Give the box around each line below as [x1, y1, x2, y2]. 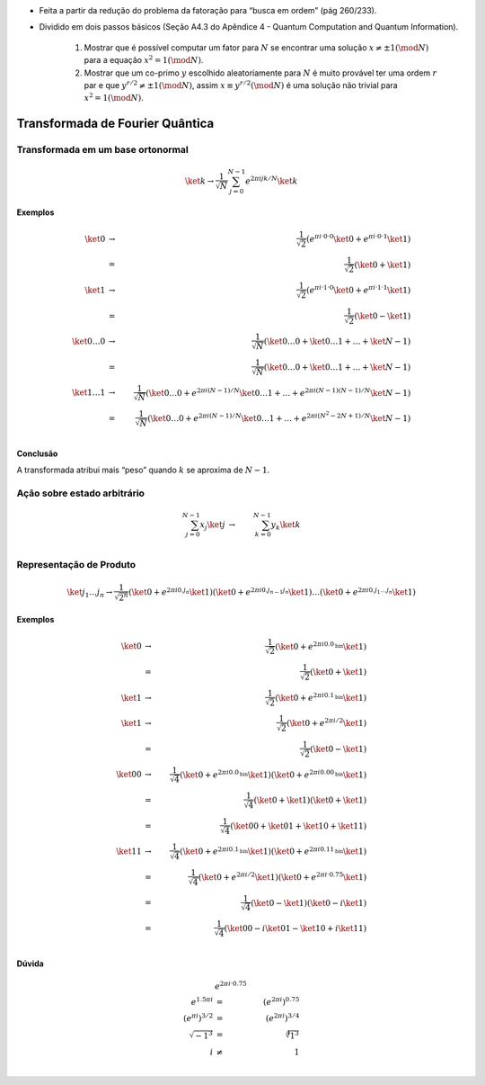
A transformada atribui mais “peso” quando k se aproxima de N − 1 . [16, 464, 270, 475]
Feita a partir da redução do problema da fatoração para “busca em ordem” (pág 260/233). [39, 5, 377, 15]
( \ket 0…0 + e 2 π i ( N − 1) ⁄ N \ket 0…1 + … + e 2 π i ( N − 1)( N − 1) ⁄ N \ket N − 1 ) [145, 386, 411, 398]
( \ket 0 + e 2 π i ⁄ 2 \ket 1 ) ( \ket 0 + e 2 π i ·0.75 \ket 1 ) [198, 871, 367, 882]
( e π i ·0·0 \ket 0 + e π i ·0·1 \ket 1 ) [306, 232, 411, 244]
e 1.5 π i [190, 995, 214, 1008]
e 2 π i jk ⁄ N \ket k [245, 175, 298, 186]
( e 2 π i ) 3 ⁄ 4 [265, 1012, 300, 1023]
